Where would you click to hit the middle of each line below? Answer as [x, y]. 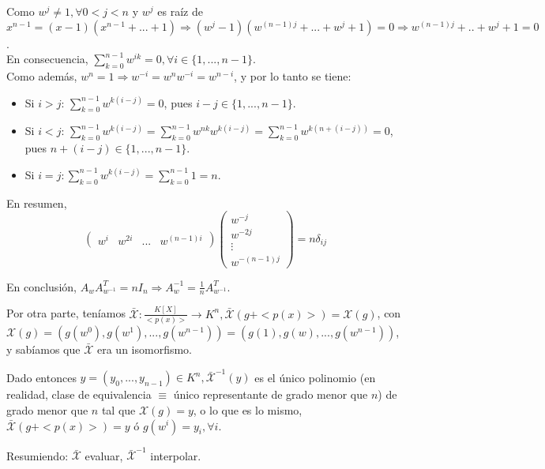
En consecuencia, [47, 59]
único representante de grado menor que [271, 394]
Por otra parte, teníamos [66, 313]
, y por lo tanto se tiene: [293, 75]
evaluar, [104, 455]
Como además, [42, 75]
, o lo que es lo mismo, [248, 409]
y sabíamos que [43, 349]
